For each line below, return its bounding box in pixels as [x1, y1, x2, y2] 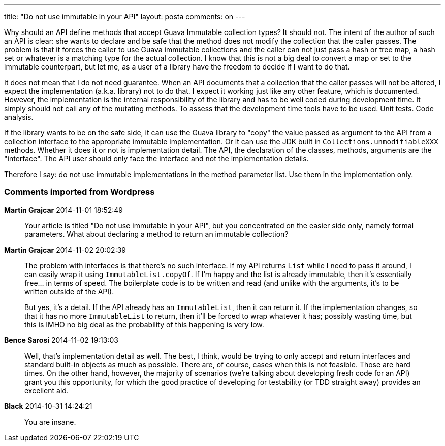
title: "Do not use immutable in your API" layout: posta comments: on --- [4, 12, 245, 21]
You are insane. [24, 417, 76, 426]
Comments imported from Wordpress [4, 187, 155, 197]
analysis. [4, 113, 34, 121]
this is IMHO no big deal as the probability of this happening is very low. [24, 320, 264, 329]
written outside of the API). [24, 287, 114, 296]
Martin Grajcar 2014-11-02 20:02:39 [4, 245, 126, 254]
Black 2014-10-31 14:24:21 [4, 401, 92, 410]
